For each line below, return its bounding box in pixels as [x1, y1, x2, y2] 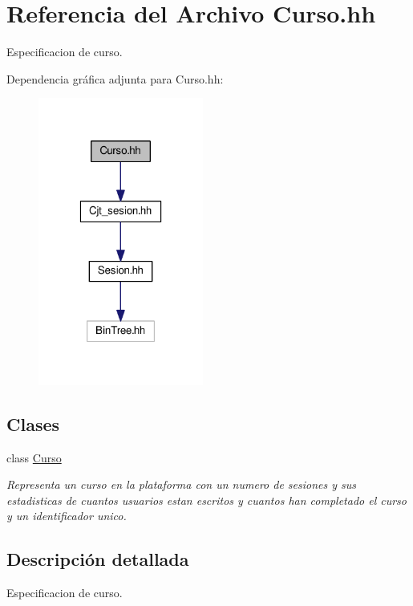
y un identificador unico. [6, 507, 127, 524]
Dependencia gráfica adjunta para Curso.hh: [6, 70, 224, 87]
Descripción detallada [6, 547, 189, 571]
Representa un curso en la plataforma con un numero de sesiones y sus [6, 476, 357, 493]
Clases [6, 411, 60, 436]
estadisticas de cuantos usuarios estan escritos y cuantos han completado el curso [6, 491, 407, 508]
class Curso [6, 449, 62, 466]
